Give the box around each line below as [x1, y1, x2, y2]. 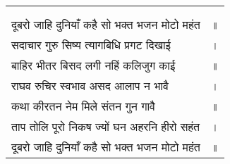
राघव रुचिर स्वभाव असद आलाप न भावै [11, 77, 169, 94]
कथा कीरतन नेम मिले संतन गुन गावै [11, 98, 155, 114]
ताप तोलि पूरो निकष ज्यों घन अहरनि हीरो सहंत [11, 118, 200, 134]
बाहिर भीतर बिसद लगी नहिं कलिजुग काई [11, 57, 176, 73]
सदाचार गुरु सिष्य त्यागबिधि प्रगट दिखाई [11, 37, 171, 53]
